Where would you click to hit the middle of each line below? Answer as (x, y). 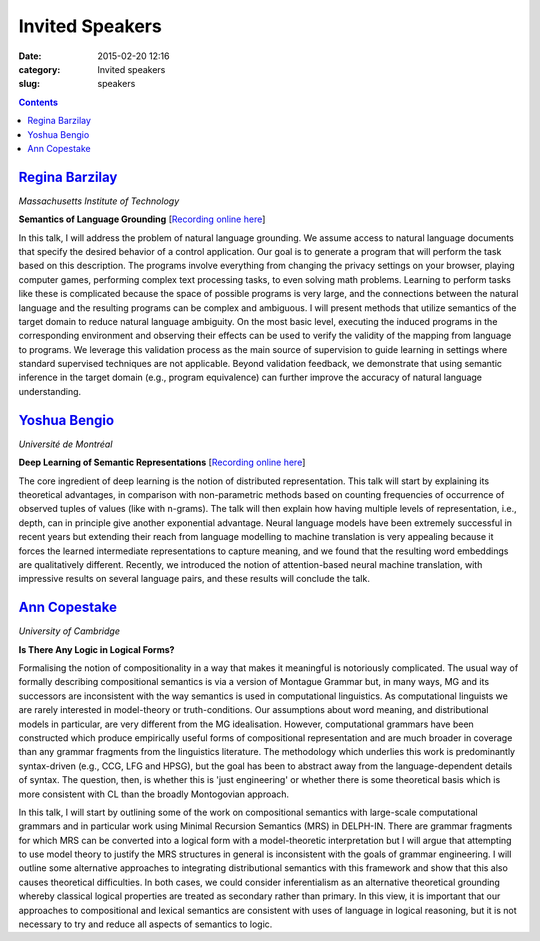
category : (39, 69)
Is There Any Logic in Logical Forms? (96, 649)
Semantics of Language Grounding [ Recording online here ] (142, 219)
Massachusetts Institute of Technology (99, 201)
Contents (38, 102)
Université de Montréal (65, 444)
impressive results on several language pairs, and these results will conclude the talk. (194, 579)
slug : (29, 84)
